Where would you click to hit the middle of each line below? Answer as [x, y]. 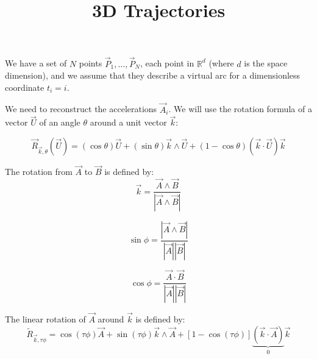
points [91, 63]
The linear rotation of [45, 319]
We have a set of [36, 63]
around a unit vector [128, 122]
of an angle [60, 122]
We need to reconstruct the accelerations [81, 109]
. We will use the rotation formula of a [240, 109]
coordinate [25, 87]
